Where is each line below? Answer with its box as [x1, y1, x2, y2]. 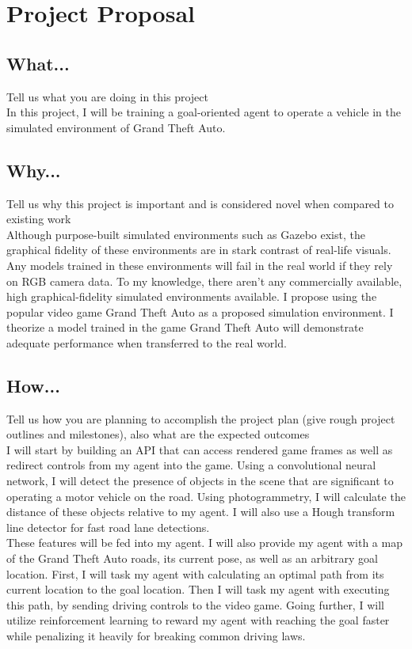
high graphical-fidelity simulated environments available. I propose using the [6, 288, 377, 305]
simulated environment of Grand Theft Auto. [6, 119, 226, 135]
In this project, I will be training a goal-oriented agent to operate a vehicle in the [6, 104, 402, 120]
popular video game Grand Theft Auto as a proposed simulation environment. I [6, 303, 394, 320]
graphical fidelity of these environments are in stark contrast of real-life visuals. [6, 241, 391, 258]
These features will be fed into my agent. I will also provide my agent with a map [6, 534, 402, 551]
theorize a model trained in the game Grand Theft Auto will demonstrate [6, 319, 364, 336]
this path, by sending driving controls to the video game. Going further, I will [6, 596, 384, 613]
